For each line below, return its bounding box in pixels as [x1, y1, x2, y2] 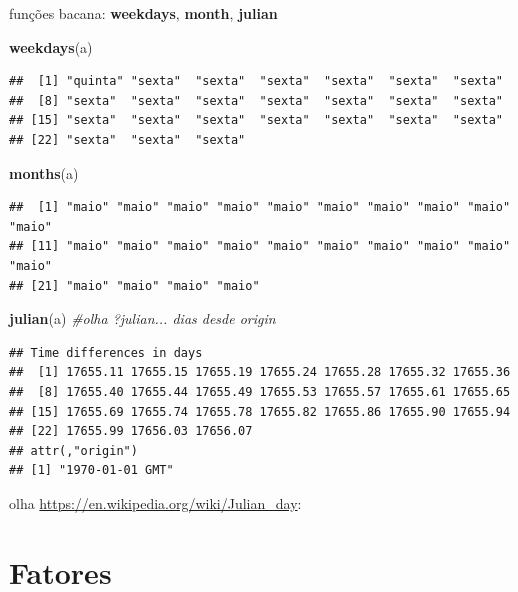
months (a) [9, 162, 79, 183]
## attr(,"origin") [9, 443, 138, 458]
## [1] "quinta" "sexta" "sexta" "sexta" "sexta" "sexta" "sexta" [9, 74, 503, 89]
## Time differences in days [9, 345, 203, 360]
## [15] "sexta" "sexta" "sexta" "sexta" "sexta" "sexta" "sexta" [9, 113, 503, 128]
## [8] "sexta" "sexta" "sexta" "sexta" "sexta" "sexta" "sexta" [9, 93, 503, 108]
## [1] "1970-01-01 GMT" [9, 463, 174, 478]
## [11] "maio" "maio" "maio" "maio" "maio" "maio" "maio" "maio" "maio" [9, 239, 511, 254]
